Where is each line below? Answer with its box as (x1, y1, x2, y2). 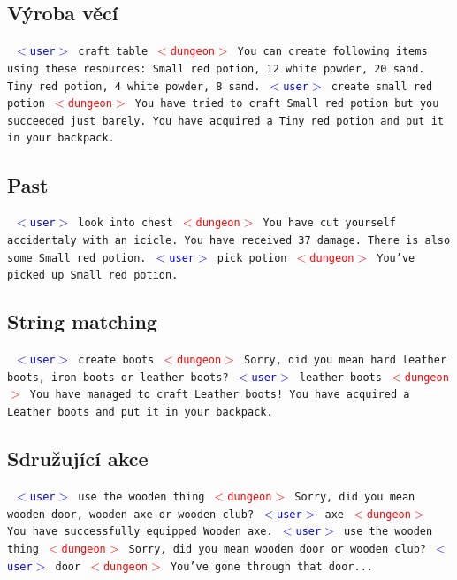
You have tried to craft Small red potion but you (134, 97, 439, 111)
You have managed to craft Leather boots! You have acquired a (29, 388, 410, 401)
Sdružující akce (7, 445, 149, 472)
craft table (78, 45, 149, 58)
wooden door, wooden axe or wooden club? (7, 507, 255, 521)
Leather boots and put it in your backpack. (7, 406, 273, 419)
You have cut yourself (263, 217, 396, 230)
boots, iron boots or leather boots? (7, 370, 229, 384)
